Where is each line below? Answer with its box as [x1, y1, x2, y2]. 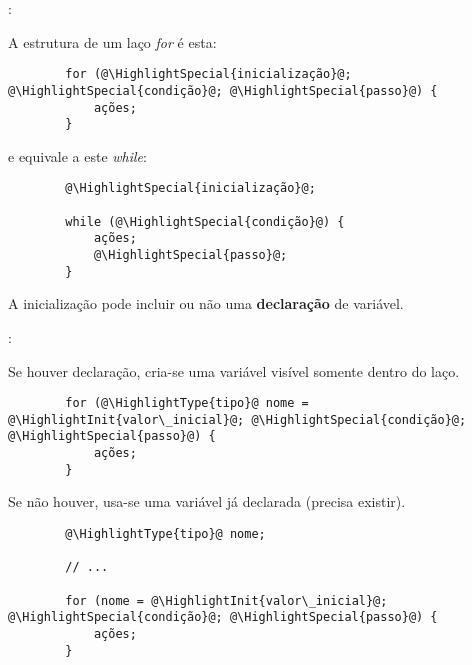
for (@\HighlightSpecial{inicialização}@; [65, 67, 352, 82]
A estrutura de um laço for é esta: [8, 31, 217, 52]
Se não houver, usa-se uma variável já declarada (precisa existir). [8, 491, 406, 512]
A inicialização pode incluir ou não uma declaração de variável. [8, 293, 404, 314]
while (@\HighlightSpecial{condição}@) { [65, 214, 345, 229]
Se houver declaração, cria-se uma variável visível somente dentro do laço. [8, 360, 460, 381]
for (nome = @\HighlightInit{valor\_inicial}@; [65, 593, 388, 608]
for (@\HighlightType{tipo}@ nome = [65, 396, 309, 411]
